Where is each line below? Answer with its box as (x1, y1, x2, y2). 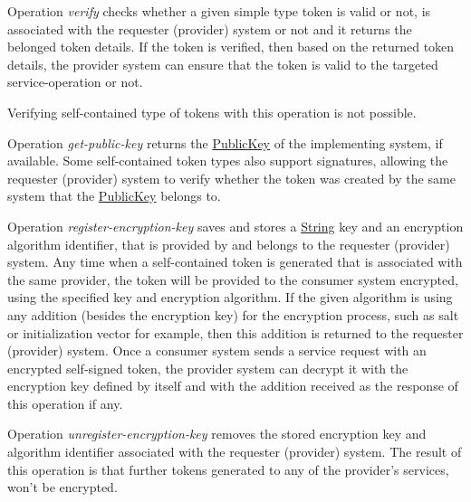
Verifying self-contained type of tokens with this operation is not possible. (7, 102, 417, 121)
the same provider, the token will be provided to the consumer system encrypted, (7, 270, 458, 289)
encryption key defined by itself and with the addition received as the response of (7, 376, 458, 395)
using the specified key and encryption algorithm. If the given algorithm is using (7, 288, 453, 307)
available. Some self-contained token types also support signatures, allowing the (7, 151, 448, 170)
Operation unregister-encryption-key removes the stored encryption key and (7, 424, 427, 443)
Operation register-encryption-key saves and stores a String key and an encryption (7, 216, 464, 235)
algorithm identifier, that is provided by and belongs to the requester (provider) (7, 234, 450, 253)
